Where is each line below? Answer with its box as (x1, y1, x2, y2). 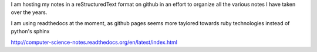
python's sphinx (11, 28, 50, 35)
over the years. (11, 9, 48, 16)
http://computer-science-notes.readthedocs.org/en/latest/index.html (11, 39, 177, 46)
